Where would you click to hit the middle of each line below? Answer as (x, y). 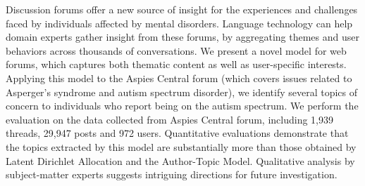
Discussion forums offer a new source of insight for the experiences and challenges (182, 9)
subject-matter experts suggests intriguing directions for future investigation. (172, 174)
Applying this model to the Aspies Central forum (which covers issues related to (179, 78)
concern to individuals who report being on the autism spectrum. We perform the (182, 106)
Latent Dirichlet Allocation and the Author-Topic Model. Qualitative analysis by (180, 160)
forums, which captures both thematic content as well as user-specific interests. (176, 64)
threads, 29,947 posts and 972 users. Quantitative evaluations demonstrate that (177, 133)
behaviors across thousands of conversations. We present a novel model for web (176, 50)
